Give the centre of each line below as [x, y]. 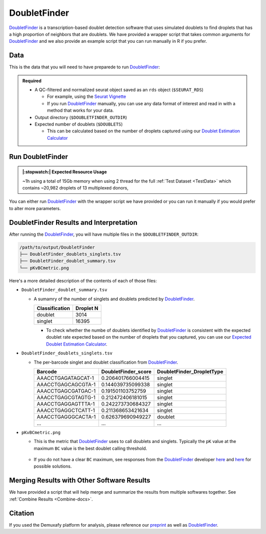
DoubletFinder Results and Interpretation [73, 222]
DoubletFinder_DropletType [190, 372]
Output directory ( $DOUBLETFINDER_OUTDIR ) [81, 117]
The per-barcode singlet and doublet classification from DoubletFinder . [106, 362]
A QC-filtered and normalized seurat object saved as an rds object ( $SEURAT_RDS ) [119, 90]
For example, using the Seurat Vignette [87, 96]
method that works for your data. [81, 110]
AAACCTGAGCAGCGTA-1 [66, 384]
